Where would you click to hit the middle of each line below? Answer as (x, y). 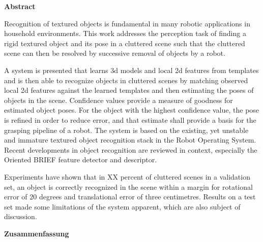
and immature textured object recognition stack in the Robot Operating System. (130, 140)
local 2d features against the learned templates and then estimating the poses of (129, 90)
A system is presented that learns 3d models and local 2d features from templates (131, 70)
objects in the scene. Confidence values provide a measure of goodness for (119, 100)
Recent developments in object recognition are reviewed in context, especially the (131, 149)
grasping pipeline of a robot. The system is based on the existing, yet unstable (126, 130)
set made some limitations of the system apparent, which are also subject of (122, 206)
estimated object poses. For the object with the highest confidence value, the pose (132, 110)
